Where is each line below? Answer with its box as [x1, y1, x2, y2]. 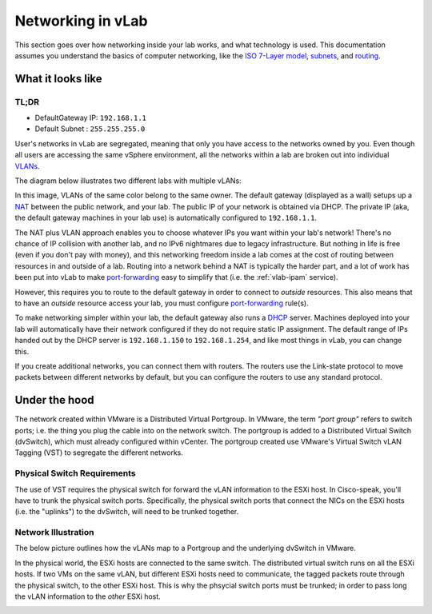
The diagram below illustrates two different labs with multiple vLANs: [14, 176, 242, 185]
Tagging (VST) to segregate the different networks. [14, 448, 183, 457]
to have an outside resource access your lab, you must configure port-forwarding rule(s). [14, 298, 309, 308]
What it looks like [14, 72, 103, 86]
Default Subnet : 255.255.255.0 [34, 124, 146, 134]
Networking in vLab [14, 12, 148, 30]
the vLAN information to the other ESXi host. [14, 592, 162, 601]
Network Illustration [14, 527, 94, 538]
